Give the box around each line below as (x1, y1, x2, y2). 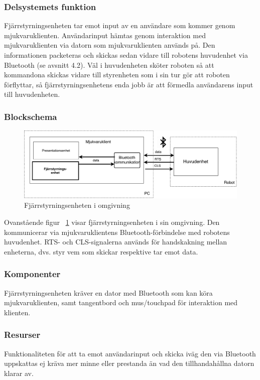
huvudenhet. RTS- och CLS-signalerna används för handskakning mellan (4, 236, 227, 247)
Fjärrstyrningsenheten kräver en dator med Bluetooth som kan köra (4, 287, 213, 298)
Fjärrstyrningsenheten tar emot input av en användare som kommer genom (4, 20, 235, 31)
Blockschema (4, 110, 57, 122)
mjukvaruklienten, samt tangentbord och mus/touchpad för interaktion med (4, 297, 238, 308)
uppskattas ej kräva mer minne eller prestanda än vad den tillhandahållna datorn (4, 358, 254, 368)
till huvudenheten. (4, 89, 60, 99)
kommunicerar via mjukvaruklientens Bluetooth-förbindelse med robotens (4, 226, 230, 237)
